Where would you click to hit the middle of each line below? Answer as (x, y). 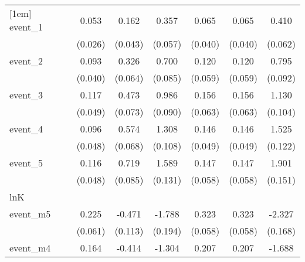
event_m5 (30, 214)
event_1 (26, 27)
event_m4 (30, 248)
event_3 (26, 95)
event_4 (26, 129)
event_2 (26, 61)
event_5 (26, 163)
